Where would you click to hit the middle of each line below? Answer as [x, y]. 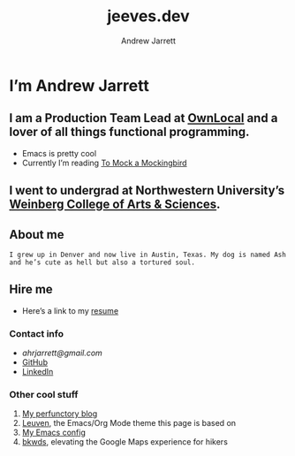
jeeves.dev [148, 16]
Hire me [31, 289]
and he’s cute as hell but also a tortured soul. [102, 262]
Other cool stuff [44, 394]
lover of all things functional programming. [129, 132]
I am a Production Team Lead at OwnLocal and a [144, 118]
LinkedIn [38, 372]
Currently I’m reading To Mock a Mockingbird [104, 163]
